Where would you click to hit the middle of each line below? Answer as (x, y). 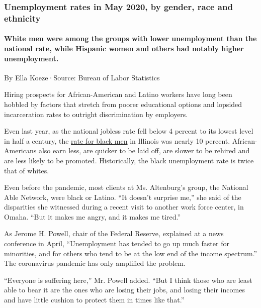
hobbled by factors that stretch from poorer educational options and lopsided (123, 104)
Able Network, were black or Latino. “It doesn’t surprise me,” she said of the (123, 197)
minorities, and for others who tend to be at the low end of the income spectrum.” (131, 253)
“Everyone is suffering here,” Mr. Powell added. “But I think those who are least (128, 280)
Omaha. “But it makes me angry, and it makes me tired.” (93, 216)
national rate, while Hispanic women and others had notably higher (124, 48)
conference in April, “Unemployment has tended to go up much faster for (117, 243)
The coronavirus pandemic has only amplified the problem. (95, 263)
